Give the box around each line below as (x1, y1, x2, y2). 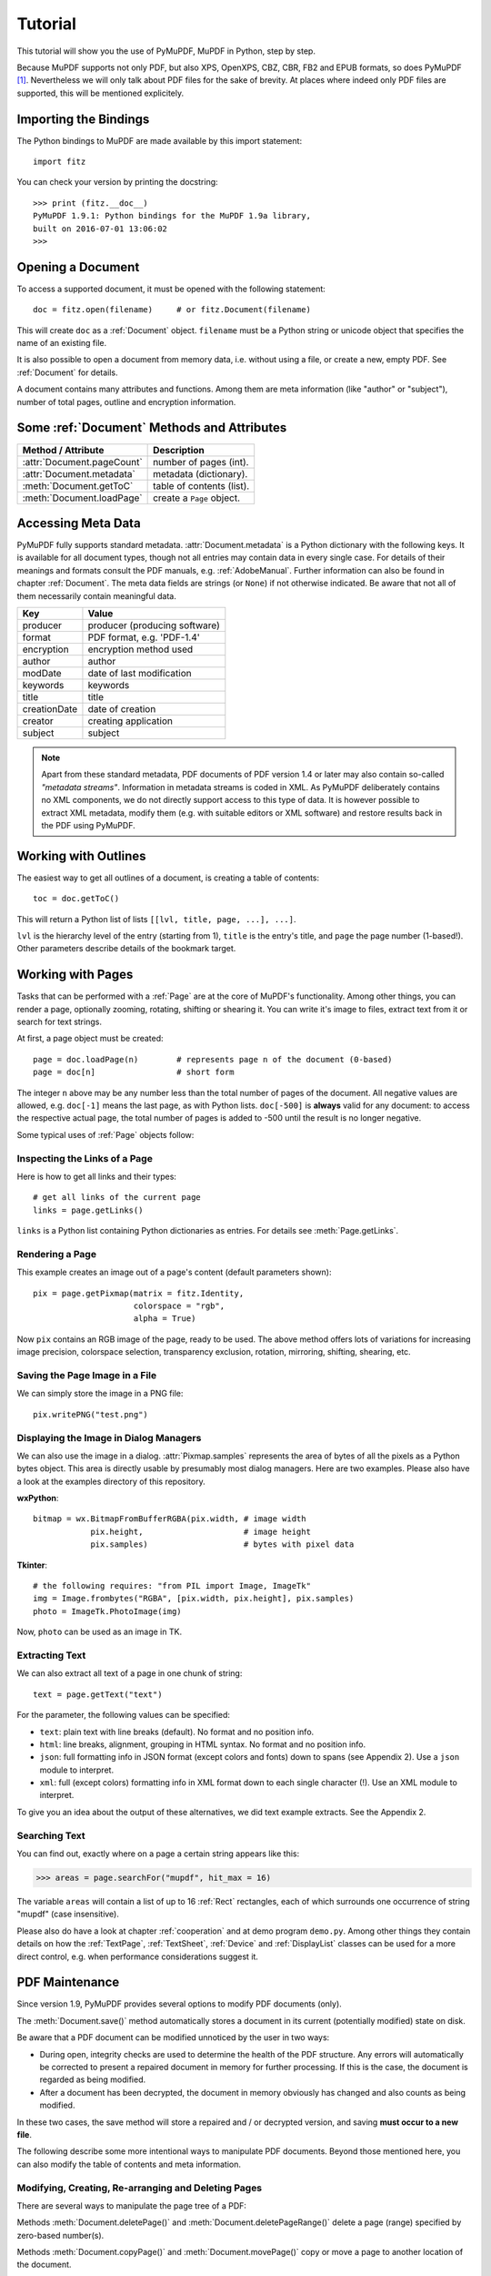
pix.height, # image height (90, 1526, 311, 1537)
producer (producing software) (87, 619, 220, 632)
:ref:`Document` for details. (16, 367, 118, 378)
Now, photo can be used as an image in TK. (16, 1626, 182, 1638)
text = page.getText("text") (33, 1689, 163, 1700)
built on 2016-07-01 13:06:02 (33, 223, 168, 234)
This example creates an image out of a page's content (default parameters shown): (16, 1266, 332, 1278)
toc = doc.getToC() (33, 893, 120, 904)
